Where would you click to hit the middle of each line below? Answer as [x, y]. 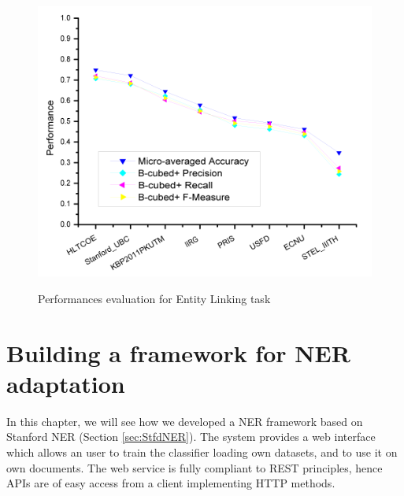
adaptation [66, 383]
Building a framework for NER [178, 352]
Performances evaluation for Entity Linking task [154, 298]
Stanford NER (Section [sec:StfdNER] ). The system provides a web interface [191, 437]
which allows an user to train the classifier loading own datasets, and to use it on [202, 452]
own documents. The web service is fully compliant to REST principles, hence [195, 467]
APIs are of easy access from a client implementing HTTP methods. [171, 483]
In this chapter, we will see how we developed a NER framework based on [185, 421]
